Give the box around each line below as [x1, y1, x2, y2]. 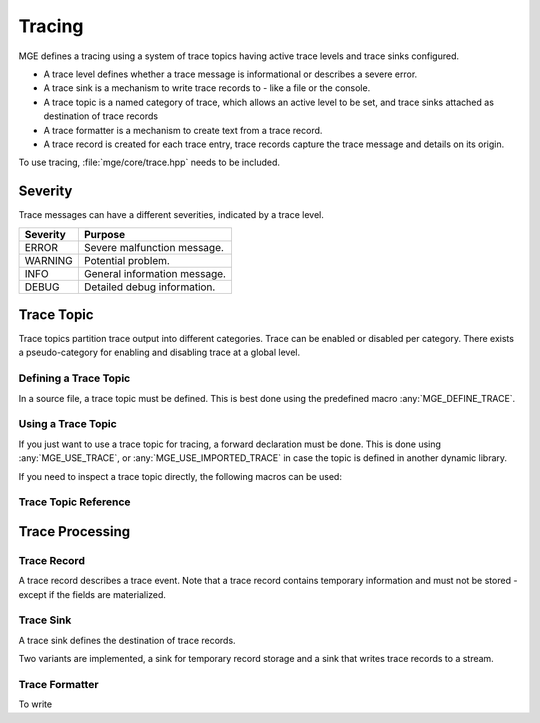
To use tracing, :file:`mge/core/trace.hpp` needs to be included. [18, 156, 280, 169]
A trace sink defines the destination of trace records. [18, 634, 236, 646]
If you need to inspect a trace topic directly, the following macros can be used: [18, 470, 342, 482]
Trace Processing [18, 523, 131, 540]
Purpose [83, 227, 126, 241]
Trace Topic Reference [18, 495, 131, 509]
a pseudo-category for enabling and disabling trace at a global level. [18, 346, 301, 359]
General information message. [83, 266, 227, 280]
